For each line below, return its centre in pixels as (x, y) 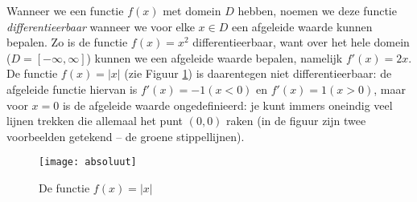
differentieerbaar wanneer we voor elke (101, 26)
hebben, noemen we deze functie (317, 10)
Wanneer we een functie (65, 10)
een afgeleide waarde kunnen (302, 26)
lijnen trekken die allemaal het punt (95, 121)
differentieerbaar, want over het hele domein (301, 42)
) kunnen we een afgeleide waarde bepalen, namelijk (215, 57)
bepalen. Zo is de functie (67, 42)
